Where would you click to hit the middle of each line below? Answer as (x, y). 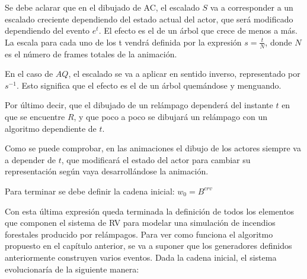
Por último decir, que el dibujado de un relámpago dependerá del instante (139, 105)
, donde (279, 42)
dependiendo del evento (47, 30)
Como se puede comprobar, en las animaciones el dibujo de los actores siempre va (153, 148)
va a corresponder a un (252, 7)
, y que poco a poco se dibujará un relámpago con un (170, 116)
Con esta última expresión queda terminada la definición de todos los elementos (150, 211)
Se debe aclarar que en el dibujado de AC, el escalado (102, 7)
